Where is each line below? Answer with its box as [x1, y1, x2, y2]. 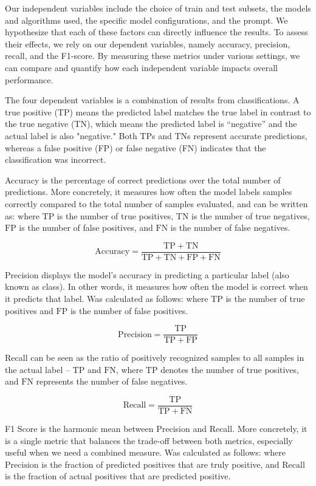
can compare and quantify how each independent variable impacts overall [5, 61, 278, 74]
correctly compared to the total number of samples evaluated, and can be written [5, 197, 308, 210]
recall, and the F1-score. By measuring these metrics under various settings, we [5, 49, 300, 62]
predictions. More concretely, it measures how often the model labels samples [5, 185, 292, 198]
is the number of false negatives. [170, 221, 290, 234]
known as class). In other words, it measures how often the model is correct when [5, 280, 308, 293]
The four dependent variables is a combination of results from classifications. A [5, 94, 300, 106]
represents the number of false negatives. [36, 375, 188, 388]
